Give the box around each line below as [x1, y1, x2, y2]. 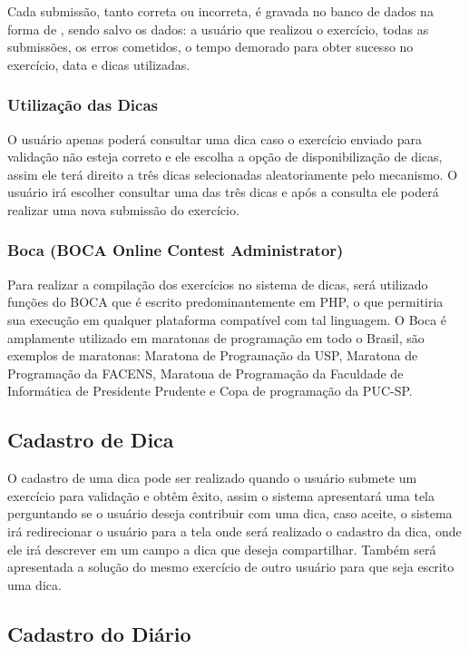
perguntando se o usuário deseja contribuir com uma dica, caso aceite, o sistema [7, 504, 453, 523]
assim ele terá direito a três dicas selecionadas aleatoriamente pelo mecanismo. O [7, 164, 458, 183]
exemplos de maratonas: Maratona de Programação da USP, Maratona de [7, 346, 418, 365]
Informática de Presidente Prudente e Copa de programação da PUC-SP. [7, 381, 413, 400]
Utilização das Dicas [7, 93, 158, 116]
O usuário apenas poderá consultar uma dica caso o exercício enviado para [7, 129, 423, 148]
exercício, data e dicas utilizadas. [7, 54, 191, 74]
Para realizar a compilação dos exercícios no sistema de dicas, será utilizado [7, 274, 428, 293]
